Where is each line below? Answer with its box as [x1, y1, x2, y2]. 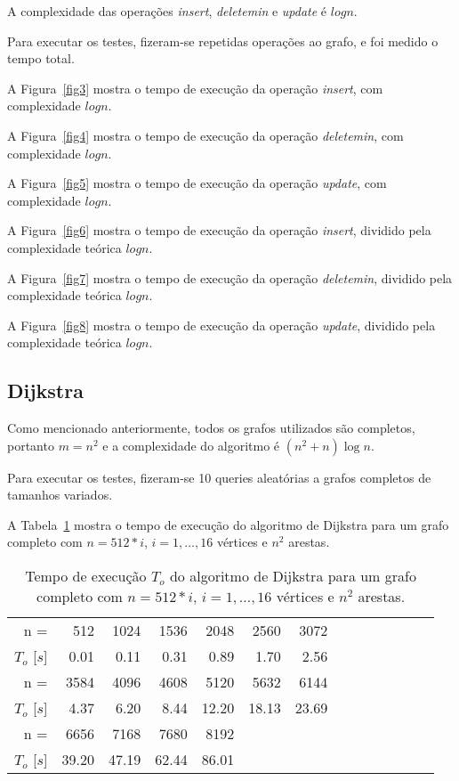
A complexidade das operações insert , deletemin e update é [7, 2, 327, 20]
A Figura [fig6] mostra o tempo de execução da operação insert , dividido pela [7, 221, 431, 240]
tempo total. [7, 49, 75, 68]
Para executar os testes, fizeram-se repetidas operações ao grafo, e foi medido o [7, 31, 439, 50]
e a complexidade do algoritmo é [102, 435, 280, 454]
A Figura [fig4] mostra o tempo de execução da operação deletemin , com [7, 126, 404, 144]
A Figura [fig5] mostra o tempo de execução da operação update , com [7, 174, 387, 192]
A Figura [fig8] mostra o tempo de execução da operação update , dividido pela [7, 315, 436, 334]
